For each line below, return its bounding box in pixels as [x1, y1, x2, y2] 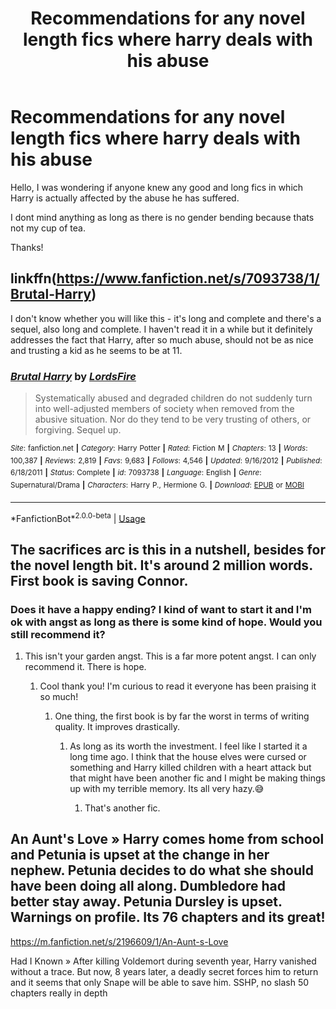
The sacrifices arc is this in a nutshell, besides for [10, 541, 326, 558]
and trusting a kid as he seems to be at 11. [10, 344, 183, 356]
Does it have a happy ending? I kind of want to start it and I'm [10, 602, 312, 616]
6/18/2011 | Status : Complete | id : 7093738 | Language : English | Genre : [10, 468, 262, 478]
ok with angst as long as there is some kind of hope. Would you [10, 615, 323, 629]
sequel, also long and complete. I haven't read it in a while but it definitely [10, 323, 313, 335]
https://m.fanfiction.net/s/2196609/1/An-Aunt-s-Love [10, 935, 229, 947]
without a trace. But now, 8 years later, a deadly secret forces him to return [10, 965, 319, 977]
